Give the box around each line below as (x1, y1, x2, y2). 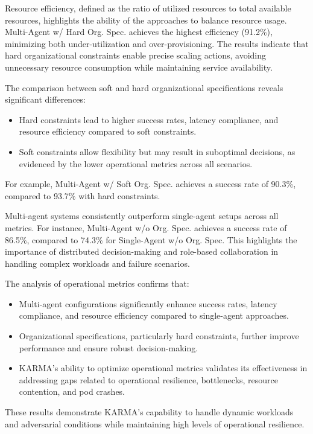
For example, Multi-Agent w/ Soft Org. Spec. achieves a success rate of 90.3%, (5, 177, 296, 190)
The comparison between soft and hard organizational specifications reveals (5, 81, 283, 94)
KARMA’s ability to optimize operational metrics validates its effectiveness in (19, 362, 308, 374)
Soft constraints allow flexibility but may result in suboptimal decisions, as (19, 145, 296, 158)
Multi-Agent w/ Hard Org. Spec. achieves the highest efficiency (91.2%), (5, 25, 273, 38)
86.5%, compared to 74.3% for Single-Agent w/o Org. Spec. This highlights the (5, 233, 297, 246)
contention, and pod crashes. (19, 385, 125, 398)
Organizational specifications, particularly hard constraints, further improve (19, 330, 299, 342)
